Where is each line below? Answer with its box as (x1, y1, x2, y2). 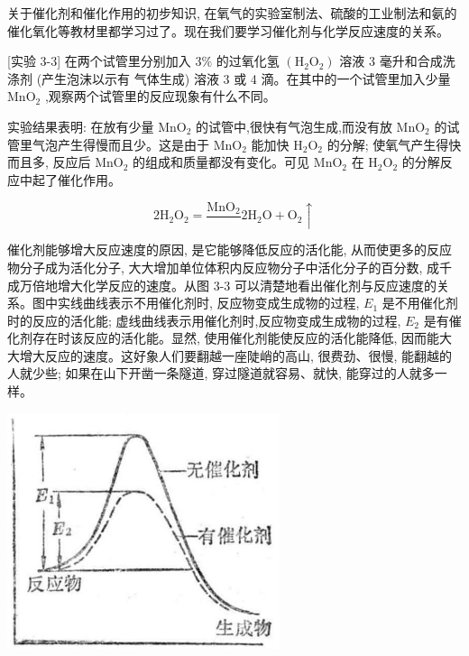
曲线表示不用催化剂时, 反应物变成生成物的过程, (82, 293, 360, 312)
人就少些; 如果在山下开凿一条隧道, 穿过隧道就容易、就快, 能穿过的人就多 (7, 364, 435, 383)
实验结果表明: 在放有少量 (7, 116, 154, 135)
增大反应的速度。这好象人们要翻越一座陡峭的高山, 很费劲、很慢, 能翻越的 (19, 346, 453, 365)
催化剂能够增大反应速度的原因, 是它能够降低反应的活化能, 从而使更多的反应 (7, 240, 453, 259)
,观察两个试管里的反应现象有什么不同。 (44, 87, 276, 106)
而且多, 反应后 (7, 152, 91, 171)
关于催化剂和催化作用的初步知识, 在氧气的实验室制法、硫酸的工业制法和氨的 (7, 4, 457, 22)
